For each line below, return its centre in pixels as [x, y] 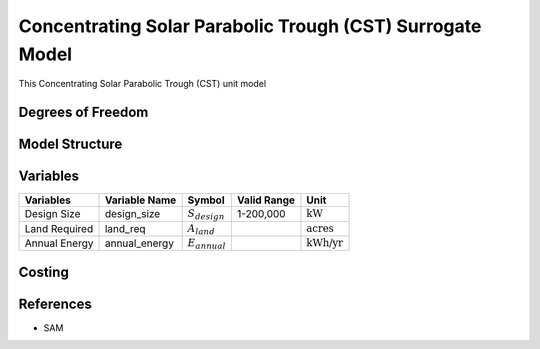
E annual [207, 244]
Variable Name [140, 200]
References [55, 303]
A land [201, 229]
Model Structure [70, 144]
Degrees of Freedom [83, 112]
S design [206, 214]
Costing [43, 271]
